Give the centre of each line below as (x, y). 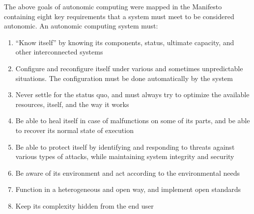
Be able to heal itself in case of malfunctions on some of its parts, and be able (133, 120)
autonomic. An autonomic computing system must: (81, 26)
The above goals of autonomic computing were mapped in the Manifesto (113, 6)
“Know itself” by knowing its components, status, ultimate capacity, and (125, 42)
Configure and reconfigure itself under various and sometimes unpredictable (129, 68)
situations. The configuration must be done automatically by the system (124, 78)
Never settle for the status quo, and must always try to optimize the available (132, 94)
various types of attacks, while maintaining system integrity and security (125, 156)
